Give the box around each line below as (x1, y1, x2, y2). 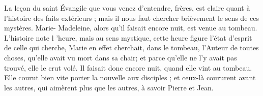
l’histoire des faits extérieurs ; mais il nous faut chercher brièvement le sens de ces (4, 12, 259, 23)
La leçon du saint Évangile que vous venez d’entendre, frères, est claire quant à (4, 3, 250, 13)
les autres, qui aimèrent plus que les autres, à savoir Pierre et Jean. (4, 82, 214, 92)
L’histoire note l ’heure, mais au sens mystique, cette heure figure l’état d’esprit (4, 32, 252, 43)
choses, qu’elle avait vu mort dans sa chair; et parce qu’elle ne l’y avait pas (4, 52, 237, 62)
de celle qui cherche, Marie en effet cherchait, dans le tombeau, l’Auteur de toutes (4, 42, 259, 53)
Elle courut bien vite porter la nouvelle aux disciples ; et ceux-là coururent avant (4, 72, 256, 83)
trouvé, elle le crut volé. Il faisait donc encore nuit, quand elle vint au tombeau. (4, 62, 252, 73)
